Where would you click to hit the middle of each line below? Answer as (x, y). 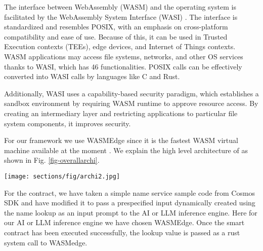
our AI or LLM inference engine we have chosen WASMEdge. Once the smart (124, 222)
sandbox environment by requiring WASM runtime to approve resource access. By (131, 103)
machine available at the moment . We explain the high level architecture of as (126, 150)
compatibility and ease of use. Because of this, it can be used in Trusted (116, 36)
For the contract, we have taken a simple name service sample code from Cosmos (130, 192)
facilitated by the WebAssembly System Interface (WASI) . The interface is (121, 16)
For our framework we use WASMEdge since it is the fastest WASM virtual (121, 140)
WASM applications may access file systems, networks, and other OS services (124, 56)
